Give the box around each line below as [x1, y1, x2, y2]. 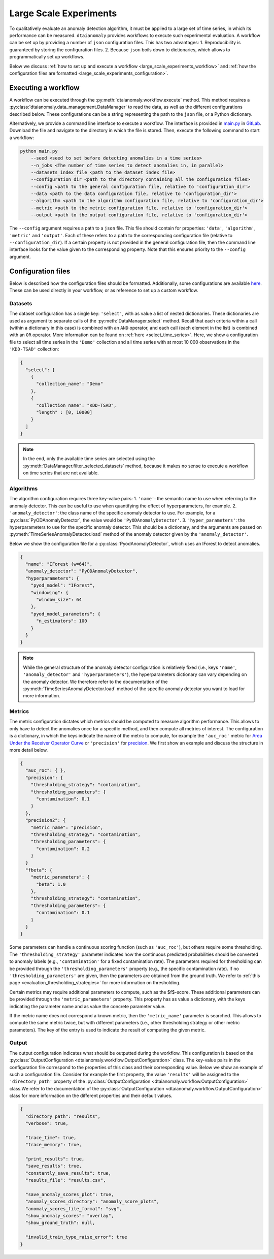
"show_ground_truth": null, [25, 1220, 95, 1226]
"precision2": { [25, 818, 66, 823]
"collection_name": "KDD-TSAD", [36, 402, 117, 408]
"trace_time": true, [25, 1135, 77, 1140]
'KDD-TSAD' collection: [9, 346, 59, 352]
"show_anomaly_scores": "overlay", [25, 1213, 114, 1218]
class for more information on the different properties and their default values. [9, 1092, 173, 1099]
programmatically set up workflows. [9, 54, 85, 60]
